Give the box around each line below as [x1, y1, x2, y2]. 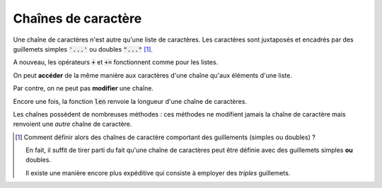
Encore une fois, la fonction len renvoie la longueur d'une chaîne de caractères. [13, 97, 248, 105]
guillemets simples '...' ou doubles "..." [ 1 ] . [13, 45, 154, 53]
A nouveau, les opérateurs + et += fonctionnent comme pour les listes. [13, 58, 219, 66]
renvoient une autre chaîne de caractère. [13, 120, 132, 129]
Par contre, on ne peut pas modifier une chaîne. [13, 84, 154, 93]
